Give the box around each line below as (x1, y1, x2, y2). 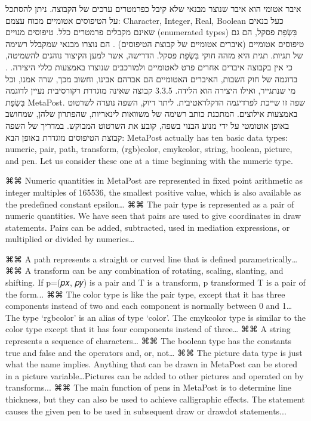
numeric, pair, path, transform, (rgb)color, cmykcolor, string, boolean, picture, (5, 143, 292, 155)
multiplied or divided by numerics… (5, 233, 135, 245)
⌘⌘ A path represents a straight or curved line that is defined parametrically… (5, 252, 298, 265)
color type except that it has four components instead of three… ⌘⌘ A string (5, 323, 291, 335)
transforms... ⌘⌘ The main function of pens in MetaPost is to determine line (5, 381, 292, 394)
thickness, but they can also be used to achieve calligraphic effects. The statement (5, 393, 305, 405)
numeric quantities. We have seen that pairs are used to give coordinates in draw (5, 209, 301, 222)
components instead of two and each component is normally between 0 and (5, 299, 280, 312)
